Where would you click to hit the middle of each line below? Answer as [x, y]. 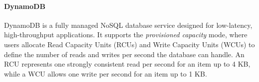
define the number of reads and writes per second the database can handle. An [124, 54]
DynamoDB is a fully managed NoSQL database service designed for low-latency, [128, 25]
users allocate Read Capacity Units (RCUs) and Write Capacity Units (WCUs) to [129, 44]
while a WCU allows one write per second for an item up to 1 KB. [106, 73]
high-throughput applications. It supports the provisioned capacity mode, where [126, 35]
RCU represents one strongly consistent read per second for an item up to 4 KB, [127, 64]
